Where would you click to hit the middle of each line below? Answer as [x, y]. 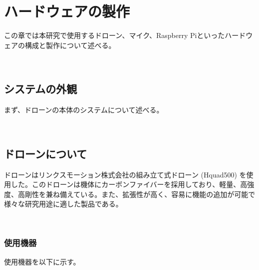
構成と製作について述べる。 [70, 45]
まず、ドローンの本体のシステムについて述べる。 [84, 110]
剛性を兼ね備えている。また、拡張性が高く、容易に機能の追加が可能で [140, 194]
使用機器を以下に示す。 [42, 261]
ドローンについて [46, 153]
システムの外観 [41, 89]
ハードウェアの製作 [67, 11]
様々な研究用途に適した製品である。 [63, 204]
